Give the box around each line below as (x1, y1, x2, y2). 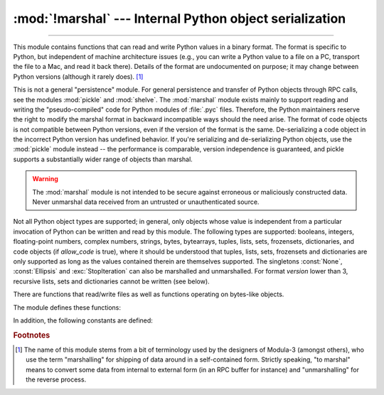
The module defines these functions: (13, 303, 121, 312)
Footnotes (13, 330, 50, 340)
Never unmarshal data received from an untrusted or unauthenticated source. (32, 197, 260, 206)
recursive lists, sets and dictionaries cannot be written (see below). (13, 277, 210, 286)
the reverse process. (26, 375, 87, 384)
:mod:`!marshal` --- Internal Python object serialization (13, 11, 346, 26)
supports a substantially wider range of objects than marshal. (13, 155, 193, 163)
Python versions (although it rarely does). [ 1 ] (13, 72, 144, 81)
